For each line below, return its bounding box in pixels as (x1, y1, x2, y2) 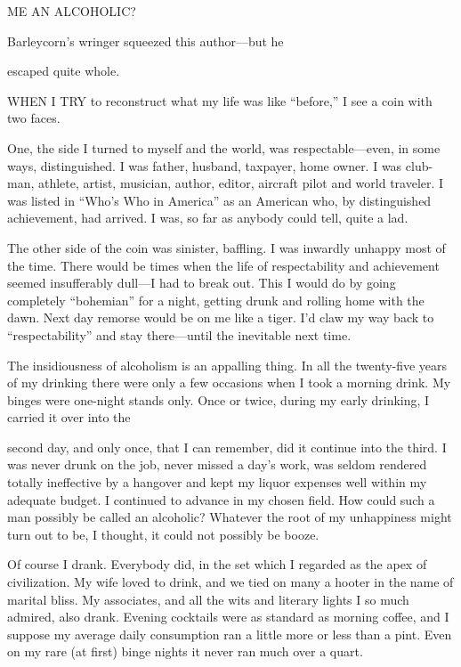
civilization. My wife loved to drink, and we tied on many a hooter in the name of (7, 573, 454, 591)
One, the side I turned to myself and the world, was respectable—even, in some (7, 138, 441, 157)
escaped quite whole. (7, 61, 120, 80)
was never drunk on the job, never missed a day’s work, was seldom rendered (7, 455, 427, 474)
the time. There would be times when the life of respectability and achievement (7, 256, 440, 274)
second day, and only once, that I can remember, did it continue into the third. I (7, 437, 447, 456)
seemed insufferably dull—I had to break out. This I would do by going (7, 273, 396, 292)
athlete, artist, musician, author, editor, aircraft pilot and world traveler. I (37, 174, 444, 192)
